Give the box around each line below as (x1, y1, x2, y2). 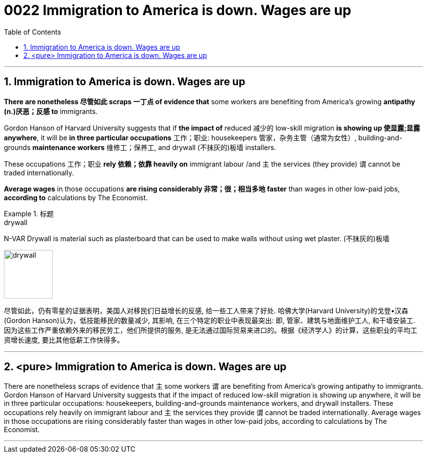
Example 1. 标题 (4, 209, 54, 218)
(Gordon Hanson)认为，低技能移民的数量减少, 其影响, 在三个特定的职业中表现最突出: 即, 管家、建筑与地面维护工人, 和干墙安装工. (4, 316, 415, 324)
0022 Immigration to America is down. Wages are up (4, 2, 351, 19)
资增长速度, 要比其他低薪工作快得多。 (4, 335, 124, 344)
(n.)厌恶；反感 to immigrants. (4, 107, 98, 115)
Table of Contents (4, 27, 61, 36)
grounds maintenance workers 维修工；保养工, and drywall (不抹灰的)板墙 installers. (4, 143, 276, 152)
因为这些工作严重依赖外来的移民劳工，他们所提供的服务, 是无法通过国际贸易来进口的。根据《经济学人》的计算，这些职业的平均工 (4, 325, 417, 334)
